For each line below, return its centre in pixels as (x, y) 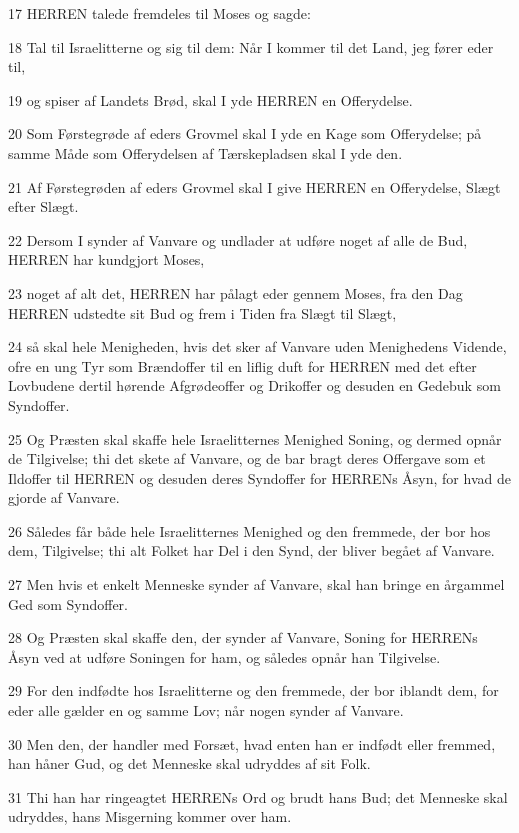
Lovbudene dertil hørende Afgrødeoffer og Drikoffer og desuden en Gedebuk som (254, 385)
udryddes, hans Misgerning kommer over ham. (150, 816)
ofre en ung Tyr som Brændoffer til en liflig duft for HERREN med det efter (242, 365)
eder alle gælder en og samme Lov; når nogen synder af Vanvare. (206, 710)
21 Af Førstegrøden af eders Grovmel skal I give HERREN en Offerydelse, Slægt (254, 186)
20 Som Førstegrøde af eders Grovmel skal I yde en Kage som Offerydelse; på (245, 133)
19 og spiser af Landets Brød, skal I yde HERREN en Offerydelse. (210, 99)
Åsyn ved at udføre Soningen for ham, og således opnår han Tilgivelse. (224, 656)
